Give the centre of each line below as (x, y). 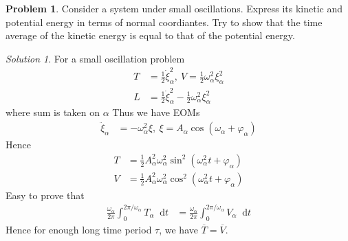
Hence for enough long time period (79, 229)
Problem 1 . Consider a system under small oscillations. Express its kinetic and (174, 8)
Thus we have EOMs (156, 112)
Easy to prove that (45, 195)
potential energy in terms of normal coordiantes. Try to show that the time (164, 22)
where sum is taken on (53, 112)
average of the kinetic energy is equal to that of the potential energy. (150, 35)
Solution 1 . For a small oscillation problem (95, 58)
